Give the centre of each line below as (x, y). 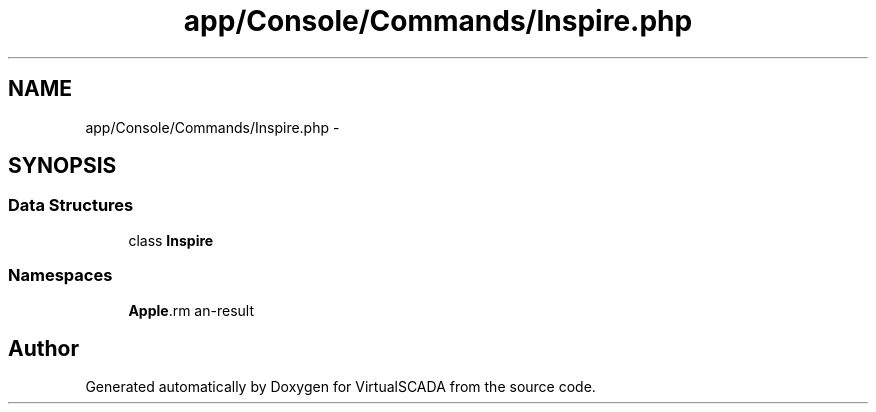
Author (43, 348)
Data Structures (71, 205)
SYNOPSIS (62, 166)
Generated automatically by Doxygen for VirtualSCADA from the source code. (340, 387)
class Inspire (171, 240)
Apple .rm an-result (191, 310)
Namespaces (60, 275)
